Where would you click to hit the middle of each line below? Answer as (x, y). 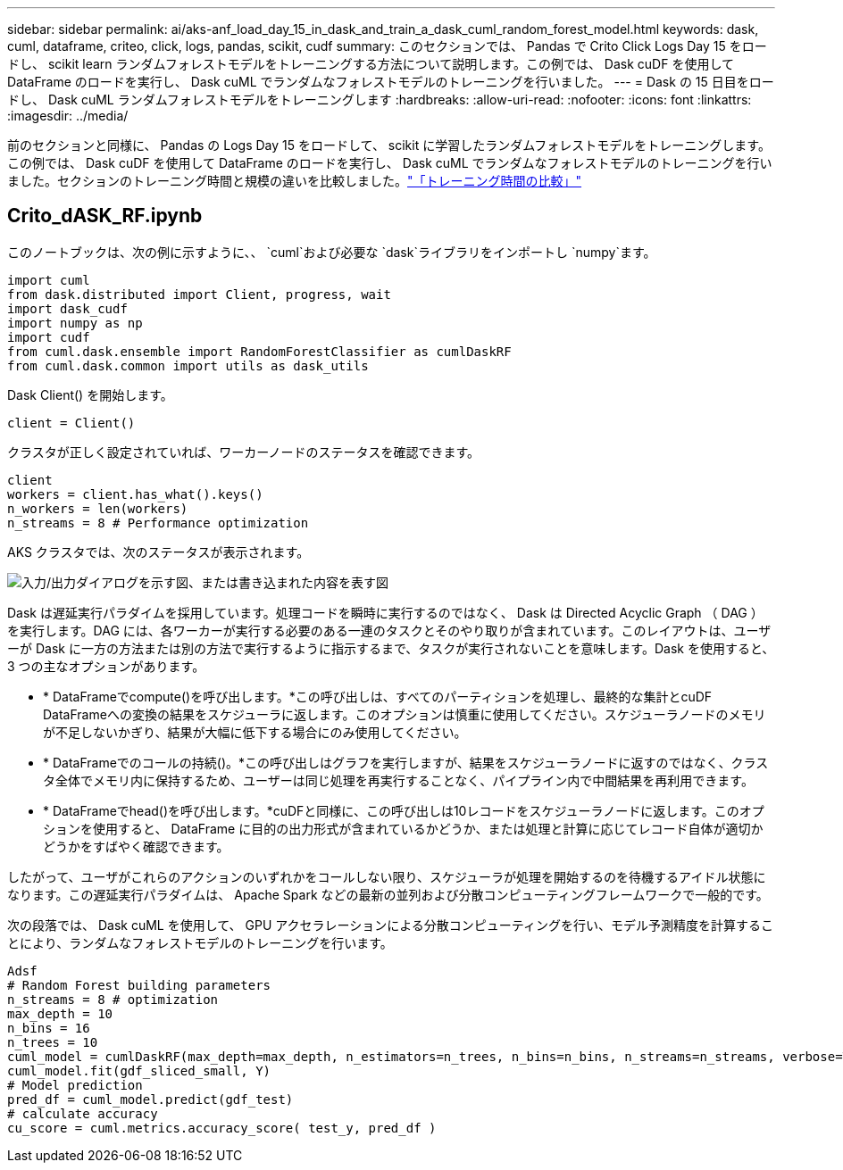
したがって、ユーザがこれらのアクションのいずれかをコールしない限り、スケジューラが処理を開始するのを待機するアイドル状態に (387, 876)
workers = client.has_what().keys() (135, 494)
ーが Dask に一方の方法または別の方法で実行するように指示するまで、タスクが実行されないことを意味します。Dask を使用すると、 (391, 648)
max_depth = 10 (60, 1013)
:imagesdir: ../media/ (68, 116)
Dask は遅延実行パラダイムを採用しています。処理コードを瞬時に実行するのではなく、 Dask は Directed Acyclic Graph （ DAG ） (385, 612)
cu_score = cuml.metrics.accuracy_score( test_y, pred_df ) (222, 1128)
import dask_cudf (67, 308)
